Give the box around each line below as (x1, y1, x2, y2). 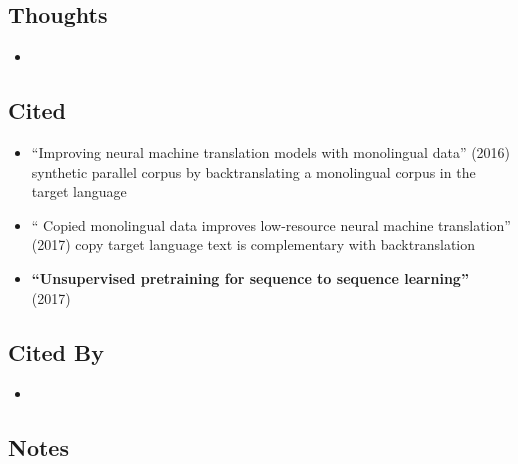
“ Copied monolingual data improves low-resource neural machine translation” (31, 214, 511, 235)
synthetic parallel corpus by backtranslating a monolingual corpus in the (31, 161, 476, 182)
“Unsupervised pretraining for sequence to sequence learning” (31, 267, 469, 288)
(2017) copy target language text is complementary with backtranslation (31, 234, 476, 255)
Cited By (8, 336, 104, 367)
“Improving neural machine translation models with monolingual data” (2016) (31, 142, 511, 162)
